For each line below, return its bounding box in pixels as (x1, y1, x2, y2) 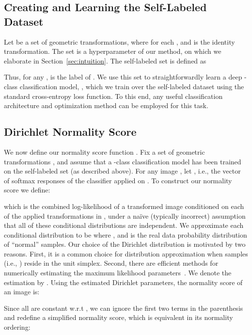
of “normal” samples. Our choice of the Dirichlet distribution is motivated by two (4, 239, 246, 249)
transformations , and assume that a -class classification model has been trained (4, 156, 241, 166)
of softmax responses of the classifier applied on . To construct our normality (4, 175, 232, 185)
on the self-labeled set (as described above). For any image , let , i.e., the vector (4, 166, 241, 176)
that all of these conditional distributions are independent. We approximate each (4, 220, 244, 230)
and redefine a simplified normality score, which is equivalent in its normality (4, 312, 233, 322)
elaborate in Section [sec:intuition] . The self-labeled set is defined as (4, 55, 206, 65)
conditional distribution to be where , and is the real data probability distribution (4, 229, 247, 239)
